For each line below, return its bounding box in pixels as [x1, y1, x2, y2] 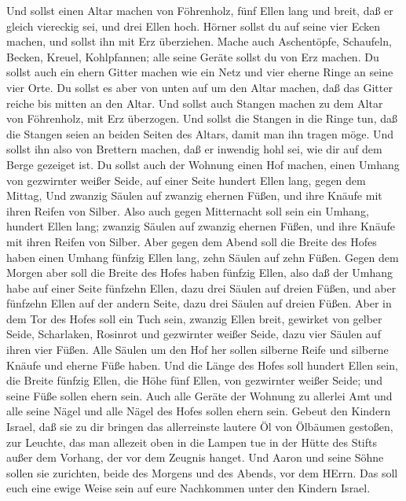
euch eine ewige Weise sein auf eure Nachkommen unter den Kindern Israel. [6, 480, 371, 496]
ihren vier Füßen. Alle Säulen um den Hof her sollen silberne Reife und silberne [6, 341, 389, 358]
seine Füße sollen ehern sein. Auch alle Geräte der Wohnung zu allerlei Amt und [6, 387, 393, 403]
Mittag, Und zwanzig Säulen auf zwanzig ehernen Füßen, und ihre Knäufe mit [6, 187, 382, 204]
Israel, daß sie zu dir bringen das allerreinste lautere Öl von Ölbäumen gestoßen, [6, 418, 393, 435]
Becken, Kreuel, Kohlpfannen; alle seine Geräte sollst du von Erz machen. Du [6, 48, 379, 64]
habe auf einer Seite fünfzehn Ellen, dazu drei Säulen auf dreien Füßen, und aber [6, 279, 397, 296]
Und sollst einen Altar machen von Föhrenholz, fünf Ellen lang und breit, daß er [6, 2, 393, 18]
